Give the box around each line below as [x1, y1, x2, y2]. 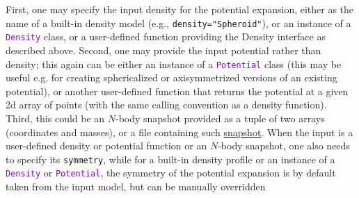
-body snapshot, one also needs [218, 138, 350, 153]
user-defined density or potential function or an [6, 138, 207, 153]
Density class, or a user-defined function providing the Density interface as [6, 29, 326, 44]
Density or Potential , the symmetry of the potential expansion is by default [6, 165, 336, 180]
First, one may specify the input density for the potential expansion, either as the [6, 2, 354, 16]
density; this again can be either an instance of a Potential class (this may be [6, 56, 342, 71]
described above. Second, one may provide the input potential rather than [6, 42, 321, 57]
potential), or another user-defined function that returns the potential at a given [6, 83, 349, 98]
